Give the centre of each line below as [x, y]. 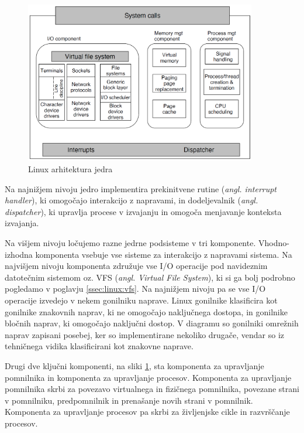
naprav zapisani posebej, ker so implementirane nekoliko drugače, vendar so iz [145, 334]
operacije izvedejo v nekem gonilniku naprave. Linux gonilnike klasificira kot [141, 300]
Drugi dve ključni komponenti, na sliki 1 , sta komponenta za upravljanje [134, 365]
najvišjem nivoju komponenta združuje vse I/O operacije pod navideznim [136, 266]
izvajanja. [22, 223]
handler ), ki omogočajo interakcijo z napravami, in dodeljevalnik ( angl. [132, 200]
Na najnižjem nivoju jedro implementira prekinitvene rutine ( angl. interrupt [141, 188]
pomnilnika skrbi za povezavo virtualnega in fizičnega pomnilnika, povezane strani [152, 389]
